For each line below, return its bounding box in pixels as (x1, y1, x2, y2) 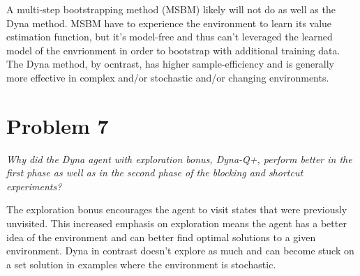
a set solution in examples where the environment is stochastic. (6, 256, 276, 271)
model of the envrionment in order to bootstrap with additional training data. (6, 43, 340, 57)
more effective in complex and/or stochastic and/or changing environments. (6, 70, 329, 84)
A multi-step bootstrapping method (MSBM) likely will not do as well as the (6, 2, 336, 16)
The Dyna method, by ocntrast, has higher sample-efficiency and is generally (6, 56, 334, 71)
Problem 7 (6, 111, 109, 139)
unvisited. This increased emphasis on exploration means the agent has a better (6, 216, 347, 231)
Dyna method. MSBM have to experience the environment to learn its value (6, 15, 332, 30)
